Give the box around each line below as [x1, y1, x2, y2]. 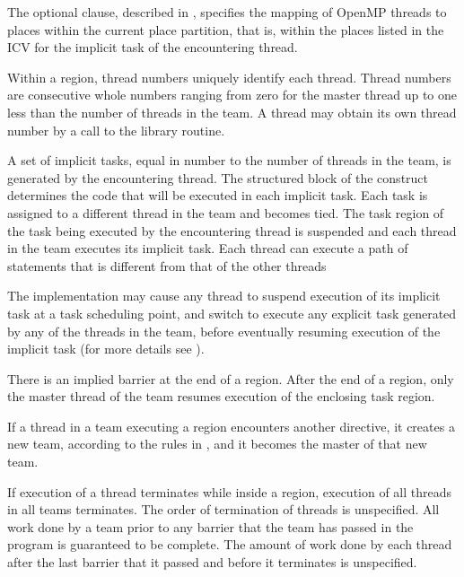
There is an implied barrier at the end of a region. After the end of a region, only [7, 369, 454, 388]
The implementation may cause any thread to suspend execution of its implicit [7, 286, 441, 305]
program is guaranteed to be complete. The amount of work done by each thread [7, 535, 452, 554]
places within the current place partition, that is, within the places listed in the [7, 20, 444, 39]
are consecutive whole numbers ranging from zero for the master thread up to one [7, 85, 458, 104]
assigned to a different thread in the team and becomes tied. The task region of [7, 203, 444, 222]
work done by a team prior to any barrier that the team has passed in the [7, 517, 414, 536]
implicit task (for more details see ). [7, 339, 205, 358]
